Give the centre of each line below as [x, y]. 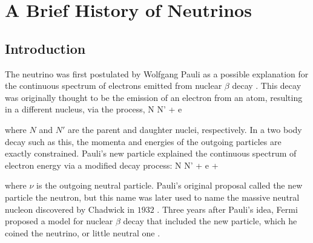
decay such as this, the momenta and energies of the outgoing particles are [143, 141]
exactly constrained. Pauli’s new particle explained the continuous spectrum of [151, 153]
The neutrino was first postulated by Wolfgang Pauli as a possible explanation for [157, 73]
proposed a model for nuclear [59, 221]
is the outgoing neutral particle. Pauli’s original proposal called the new [170, 185]
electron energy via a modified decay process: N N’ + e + [112, 165]
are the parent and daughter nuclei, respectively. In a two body [185, 129]
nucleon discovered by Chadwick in [70, 209]
